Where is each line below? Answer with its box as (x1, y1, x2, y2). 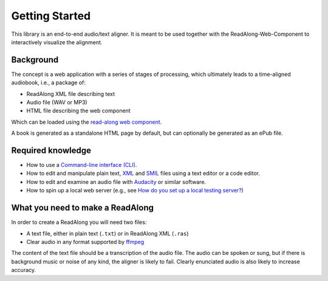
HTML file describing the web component (26, 107, 131, 115)
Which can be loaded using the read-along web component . (11, 118, 162, 126)
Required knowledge (11, 146, 91, 155)
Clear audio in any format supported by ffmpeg (26, 238, 145, 245)
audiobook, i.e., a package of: (11, 79, 86, 86)
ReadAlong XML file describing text (26, 90, 115, 97)
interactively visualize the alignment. (11, 38, 103, 46)
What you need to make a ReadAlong (11, 203, 154, 213)
